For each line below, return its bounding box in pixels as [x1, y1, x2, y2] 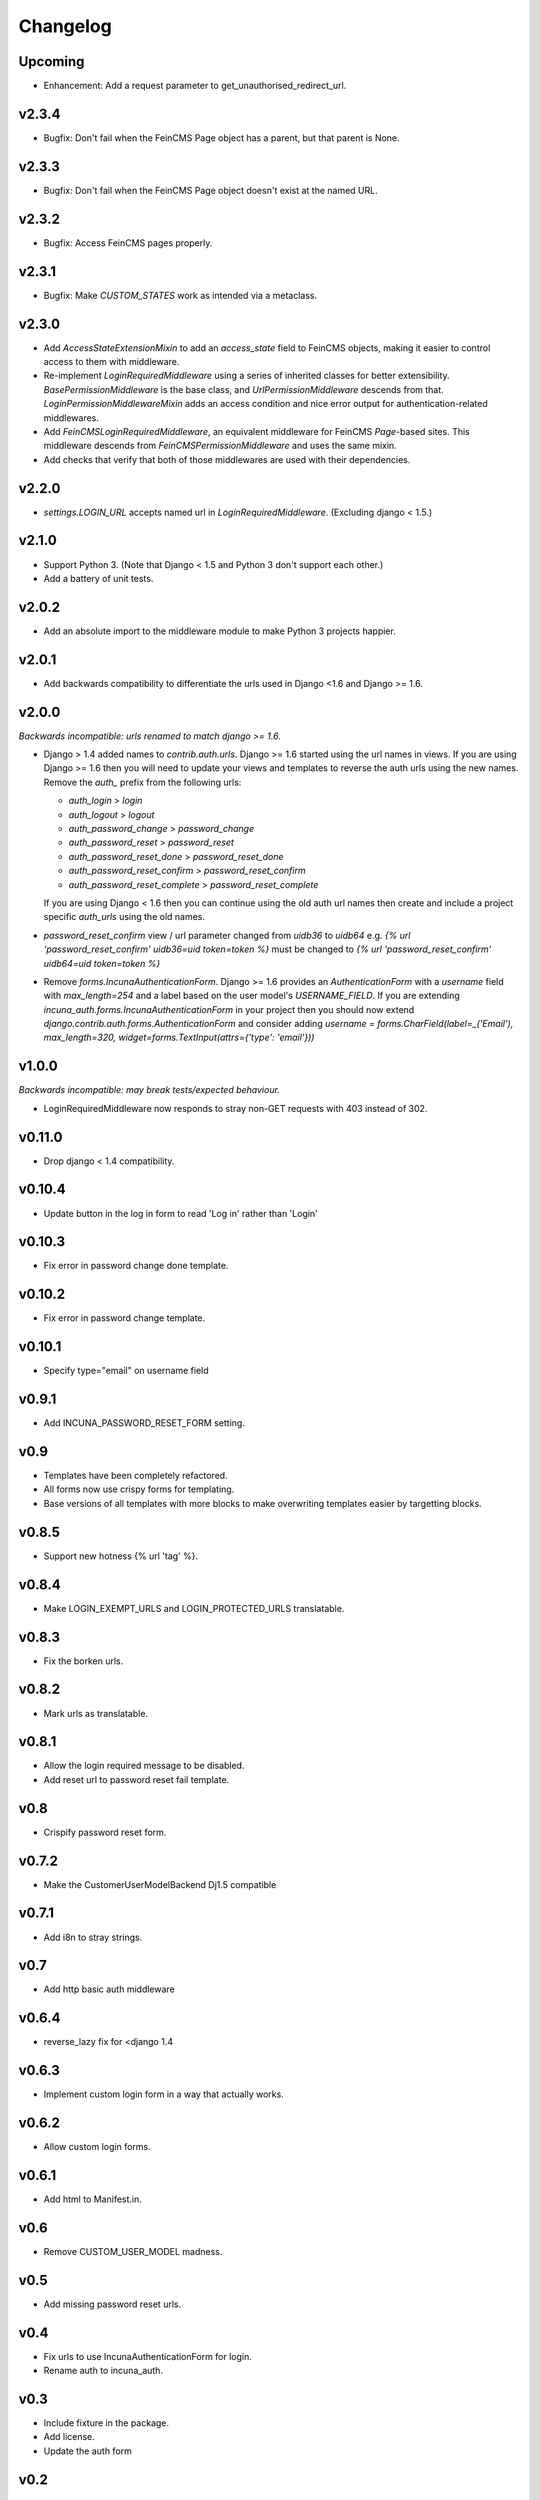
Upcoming [18, 53, 85, 70]
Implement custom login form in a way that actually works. [43, 2088, 284, 2100]
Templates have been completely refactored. [43, 1470, 229, 1482]
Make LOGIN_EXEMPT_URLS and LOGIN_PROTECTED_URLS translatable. [43, 1602, 345, 1614]
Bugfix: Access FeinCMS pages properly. [43, 236, 213, 249]
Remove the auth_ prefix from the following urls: [43, 776, 242, 788]
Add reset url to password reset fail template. [43, 1773, 230, 1785]
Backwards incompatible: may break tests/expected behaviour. [18, 1084, 280, 1096]
